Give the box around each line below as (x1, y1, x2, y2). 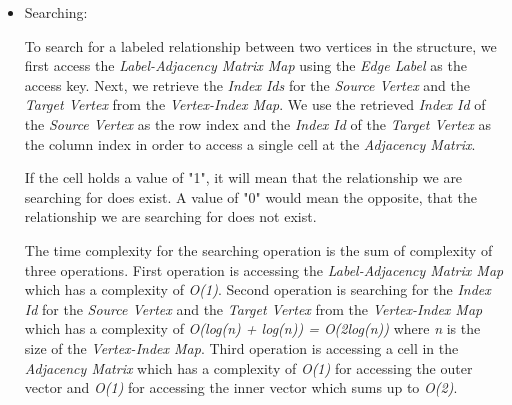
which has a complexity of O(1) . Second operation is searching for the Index (24, 279, 491, 300)
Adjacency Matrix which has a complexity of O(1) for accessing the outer (24, 357, 473, 378)
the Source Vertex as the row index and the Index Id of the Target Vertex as (24, 113, 491, 134)
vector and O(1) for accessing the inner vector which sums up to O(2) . (24, 377, 458, 398)
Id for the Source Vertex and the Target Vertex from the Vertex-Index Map (24, 298, 483, 319)
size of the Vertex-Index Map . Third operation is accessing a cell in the (24, 337, 459, 358)
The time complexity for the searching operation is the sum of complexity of (24, 239, 493, 260)
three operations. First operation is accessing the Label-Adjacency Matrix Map (24, 259, 504, 280)
